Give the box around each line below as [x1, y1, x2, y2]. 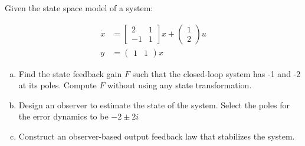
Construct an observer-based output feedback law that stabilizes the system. [18, 130, 295, 142]
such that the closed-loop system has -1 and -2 [132, 67, 301, 79]
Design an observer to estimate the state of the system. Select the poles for [18, 98, 290, 111]
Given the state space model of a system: [5, 2, 153, 14]
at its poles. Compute [18, 79, 97, 91]
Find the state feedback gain [18, 67, 122, 79]
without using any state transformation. [107, 79, 252, 91]
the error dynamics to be [18, 110, 109, 122]
